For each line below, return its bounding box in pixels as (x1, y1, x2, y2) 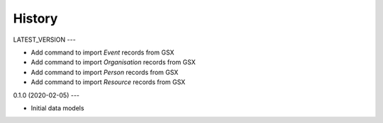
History (13, 11, 58, 26)
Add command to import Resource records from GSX (30, 78, 186, 86)
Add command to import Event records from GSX (30, 48, 174, 57)
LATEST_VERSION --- (13, 35, 76, 44)
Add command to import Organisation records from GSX (30, 58, 196, 66)
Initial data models (30, 103, 84, 112)
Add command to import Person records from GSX (30, 68, 179, 76)
